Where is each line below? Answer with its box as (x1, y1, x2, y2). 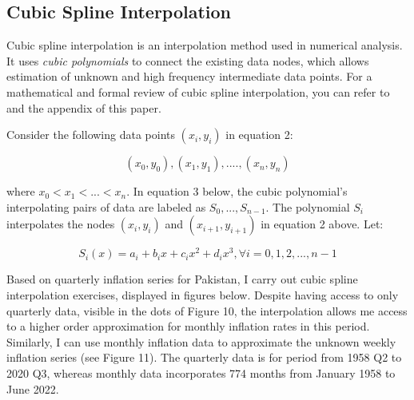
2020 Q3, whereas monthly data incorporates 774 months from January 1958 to (6, 365, 396, 381)
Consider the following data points (6, 126, 175, 143)
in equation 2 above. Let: (261, 216, 384, 232)
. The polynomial (265, 198, 350, 215)
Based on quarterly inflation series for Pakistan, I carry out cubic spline (6, 271, 358, 287)
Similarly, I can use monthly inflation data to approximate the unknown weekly (6, 333, 396, 350)
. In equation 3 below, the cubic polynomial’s (126, 183, 348, 200)
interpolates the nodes (6, 216, 115, 232)
